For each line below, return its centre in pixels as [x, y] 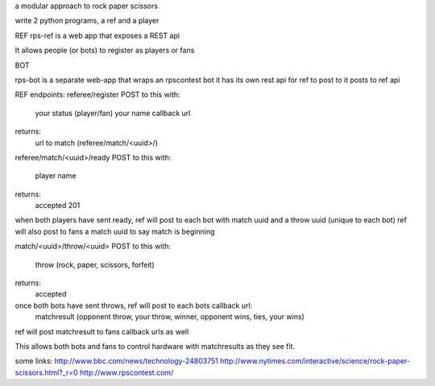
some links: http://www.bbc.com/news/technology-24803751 [117, 361]
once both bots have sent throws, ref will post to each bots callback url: [134, 305]
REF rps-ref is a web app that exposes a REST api [97, 35]
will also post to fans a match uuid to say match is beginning [115, 231]
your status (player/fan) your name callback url [113, 113]
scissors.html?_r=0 [46, 372]
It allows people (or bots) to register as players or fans [105, 50]
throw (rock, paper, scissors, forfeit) [95, 264]
